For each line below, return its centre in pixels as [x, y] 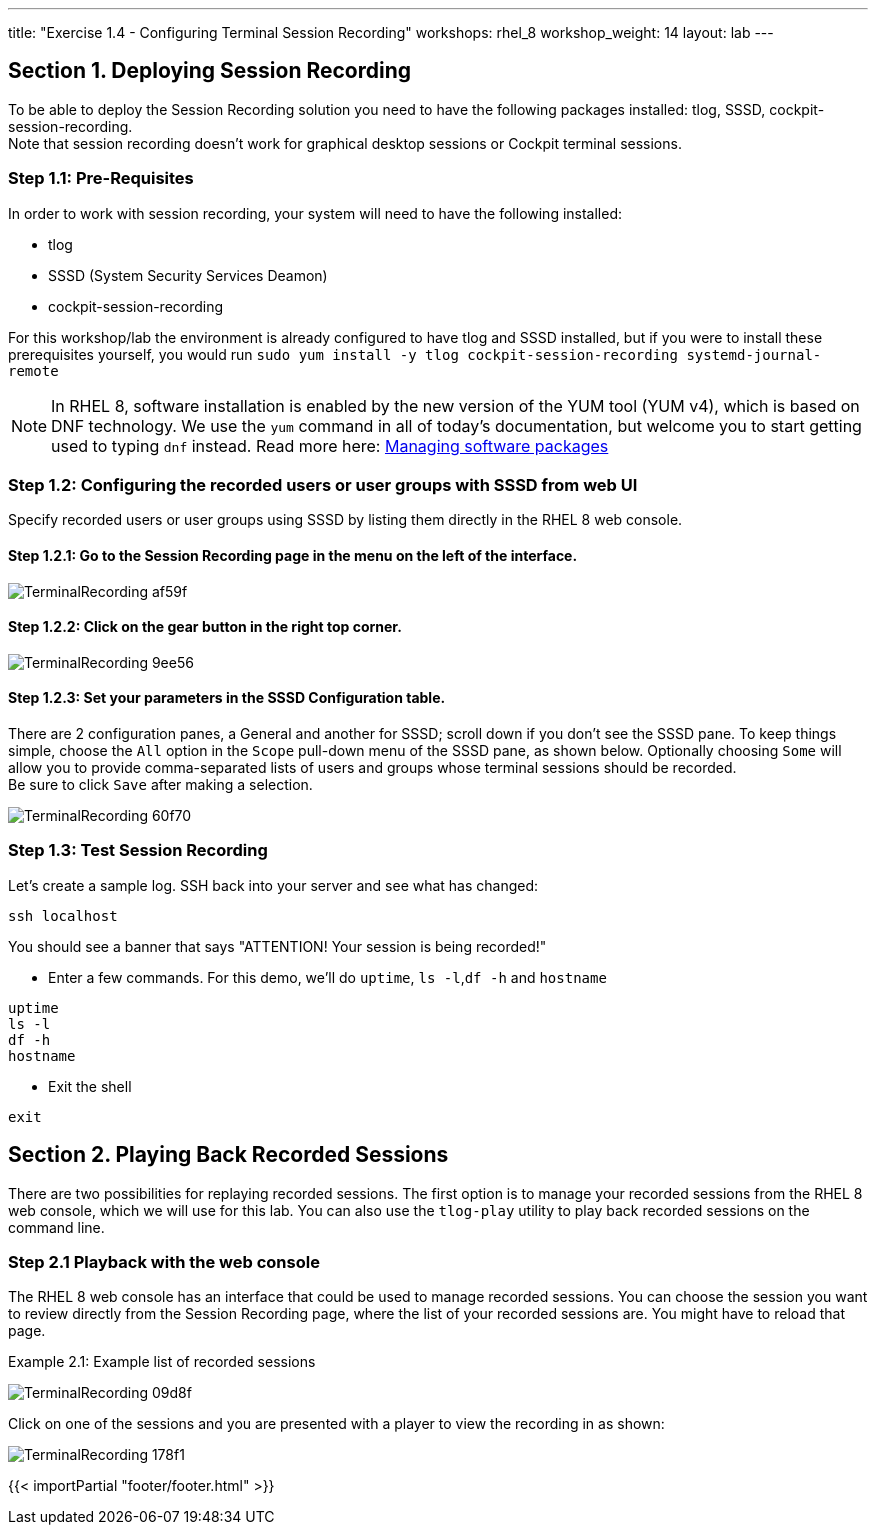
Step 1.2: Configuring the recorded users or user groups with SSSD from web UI [323, 484]
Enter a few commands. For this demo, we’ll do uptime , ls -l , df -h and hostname [327, 977]
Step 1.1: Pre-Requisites [101, 178]
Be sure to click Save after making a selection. [160, 784]
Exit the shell [90, 1086]
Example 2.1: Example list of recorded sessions [162, 1362]
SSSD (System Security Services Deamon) [188, 275]
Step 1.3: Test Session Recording [138, 850]
